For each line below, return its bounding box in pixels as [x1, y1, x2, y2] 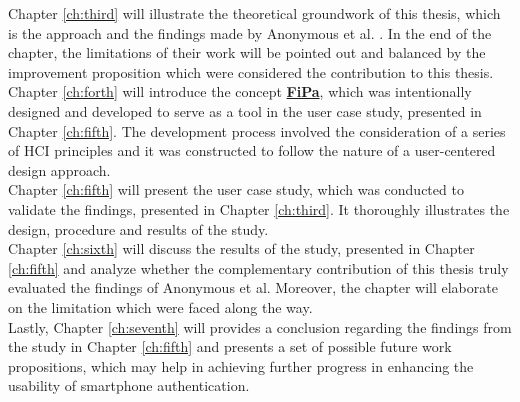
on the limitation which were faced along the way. [8, 296, 313, 317]
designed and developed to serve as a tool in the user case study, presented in [8, 100, 482, 121]
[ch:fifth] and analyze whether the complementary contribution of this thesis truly [8, 257, 509, 278]
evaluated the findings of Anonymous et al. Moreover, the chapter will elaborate [8, 277, 498, 298]
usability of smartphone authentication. [8, 375, 250, 396]
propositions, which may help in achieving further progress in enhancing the [8, 355, 474, 376]
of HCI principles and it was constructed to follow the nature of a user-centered [8, 140, 496, 161]
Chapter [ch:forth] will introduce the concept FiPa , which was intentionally [8, 81, 472, 102]
